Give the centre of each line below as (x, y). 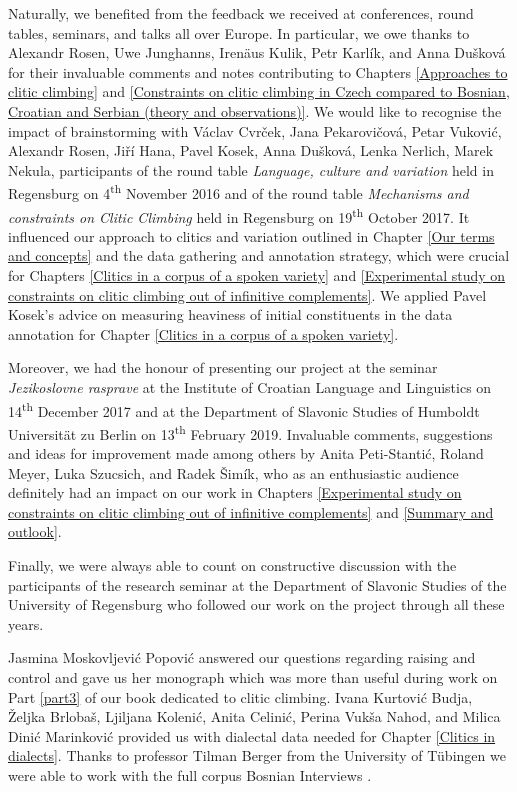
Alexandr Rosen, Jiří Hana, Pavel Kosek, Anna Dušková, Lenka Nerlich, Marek (251, 150)
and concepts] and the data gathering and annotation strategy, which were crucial (259, 255)
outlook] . (35, 531)
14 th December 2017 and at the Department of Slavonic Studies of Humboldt (244, 409)
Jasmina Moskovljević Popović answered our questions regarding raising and (242, 657)
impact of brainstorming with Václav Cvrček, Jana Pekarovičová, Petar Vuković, (255, 130)
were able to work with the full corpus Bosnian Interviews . (190, 775)
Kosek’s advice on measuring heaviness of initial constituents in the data (230, 314)
